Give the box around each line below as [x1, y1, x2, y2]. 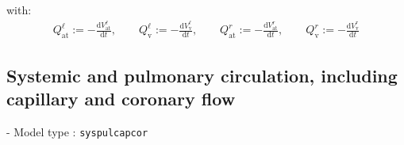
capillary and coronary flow [6, 86, 236, 111]
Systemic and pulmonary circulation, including [6, 63, 398, 87]
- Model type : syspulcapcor [6, 123, 148, 139]
